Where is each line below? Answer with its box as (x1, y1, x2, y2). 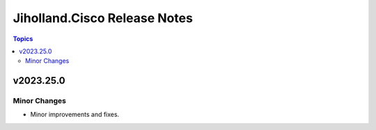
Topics (13, 35, 33, 43)
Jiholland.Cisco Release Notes (13, 10, 193, 26)
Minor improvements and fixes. (30, 111, 120, 119)
